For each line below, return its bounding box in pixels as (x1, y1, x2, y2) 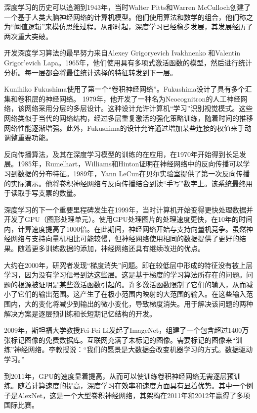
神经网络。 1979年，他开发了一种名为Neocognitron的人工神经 (45, 93, 241, 103)
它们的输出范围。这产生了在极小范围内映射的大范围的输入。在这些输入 (17, 289, 246, 299)
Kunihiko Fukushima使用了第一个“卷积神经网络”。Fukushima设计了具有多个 (4, 84, 245, 94)
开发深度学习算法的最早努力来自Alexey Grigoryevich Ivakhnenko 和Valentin (4, 48, 241, 58)
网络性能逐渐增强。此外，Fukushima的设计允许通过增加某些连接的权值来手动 (4, 122, 252, 133)
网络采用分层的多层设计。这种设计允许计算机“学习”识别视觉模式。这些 (24, 103, 253, 113)
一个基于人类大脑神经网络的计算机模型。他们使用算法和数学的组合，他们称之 (4, 11, 253, 22)
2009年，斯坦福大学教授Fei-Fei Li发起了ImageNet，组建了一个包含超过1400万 (4, 325, 249, 335)
